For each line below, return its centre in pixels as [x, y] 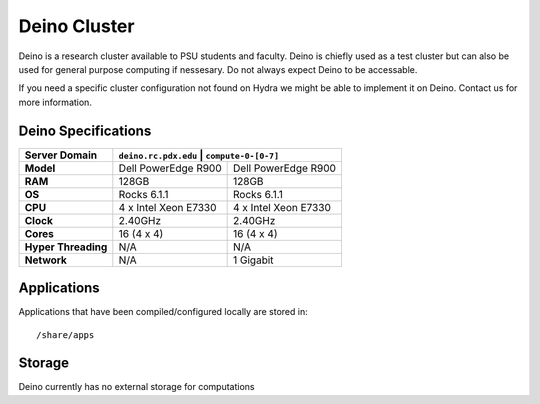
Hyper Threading [66, 247]
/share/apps [65, 334]
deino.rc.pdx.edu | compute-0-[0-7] [199, 155]
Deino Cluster [76, 26]
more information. [55, 102]
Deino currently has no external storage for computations [136, 387]
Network [45, 260]
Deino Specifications [85, 130]
